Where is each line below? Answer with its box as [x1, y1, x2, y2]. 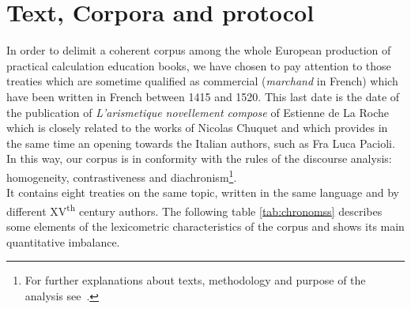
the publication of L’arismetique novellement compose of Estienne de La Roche [6, 104, 389, 120]
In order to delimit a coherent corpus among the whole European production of [6, 42, 391, 58]
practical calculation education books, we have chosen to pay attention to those [6, 57, 391, 73]
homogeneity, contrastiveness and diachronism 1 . [6, 166, 237, 185]
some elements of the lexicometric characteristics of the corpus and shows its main [6, 217, 405, 234]
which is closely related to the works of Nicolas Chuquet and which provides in [6, 119, 388, 136]
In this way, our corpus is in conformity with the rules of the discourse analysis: [6, 150, 392, 167]
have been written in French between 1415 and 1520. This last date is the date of [6, 88, 400, 104]
